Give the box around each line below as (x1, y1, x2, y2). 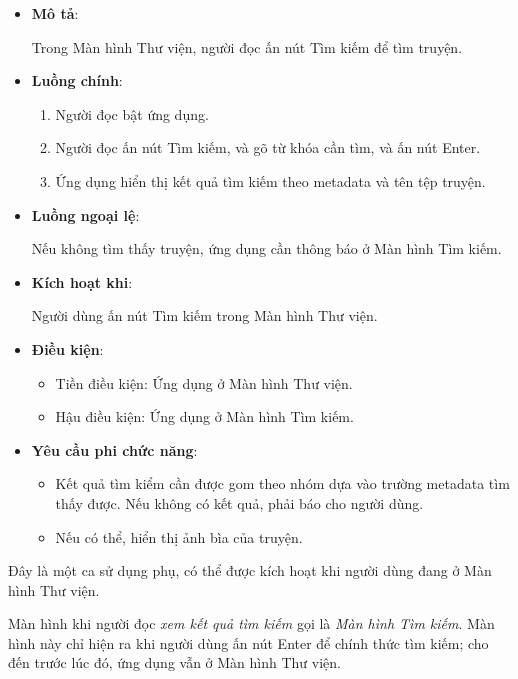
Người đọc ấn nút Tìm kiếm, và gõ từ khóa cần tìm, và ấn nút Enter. (55, 137, 481, 158)
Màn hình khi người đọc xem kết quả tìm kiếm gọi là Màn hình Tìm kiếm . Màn (8, 613, 495, 634)
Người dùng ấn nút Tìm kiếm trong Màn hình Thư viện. (31, 305, 378, 326)
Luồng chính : (31, 70, 123, 91)
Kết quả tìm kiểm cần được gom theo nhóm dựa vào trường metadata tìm (55, 473, 510, 494)
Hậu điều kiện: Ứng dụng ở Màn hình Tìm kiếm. (55, 406, 354, 427)
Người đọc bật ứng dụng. (55, 103, 209, 124)
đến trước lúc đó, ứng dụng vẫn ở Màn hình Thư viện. (8, 652, 341, 673)
